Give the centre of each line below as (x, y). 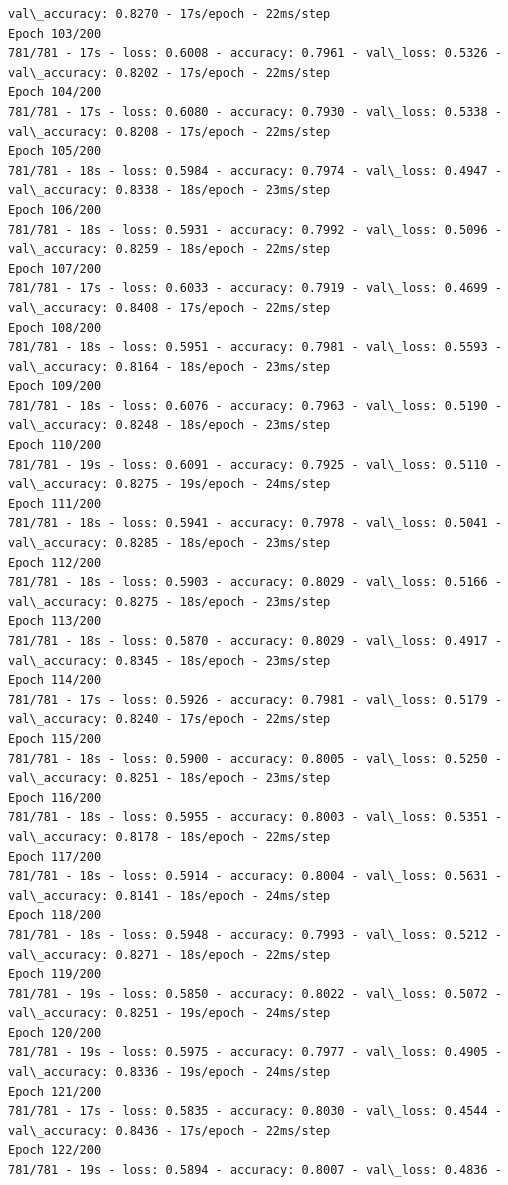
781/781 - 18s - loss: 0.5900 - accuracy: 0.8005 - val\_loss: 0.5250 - (255, 758)
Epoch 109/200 (55, 386)
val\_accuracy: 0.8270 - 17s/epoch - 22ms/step (169, 14)
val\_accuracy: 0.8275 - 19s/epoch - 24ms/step (169, 484)
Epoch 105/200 (55, 151)
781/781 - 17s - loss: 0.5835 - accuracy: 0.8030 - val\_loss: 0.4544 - (255, 1111)
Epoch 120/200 (55, 1032)
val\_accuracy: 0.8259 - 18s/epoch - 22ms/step (169, 249)
